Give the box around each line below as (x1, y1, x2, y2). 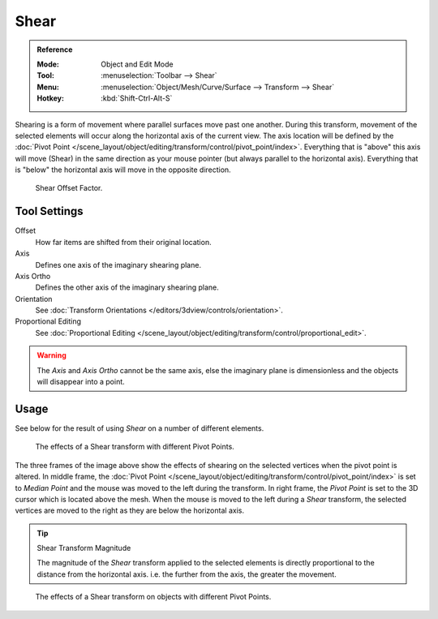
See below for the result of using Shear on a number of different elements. (15, 423, 264, 433)
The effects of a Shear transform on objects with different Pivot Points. (35, 592, 272, 602)
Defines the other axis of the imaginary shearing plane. (35, 282, 219, 292)
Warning (36, 350, 67, 360)
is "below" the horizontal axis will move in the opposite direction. (15, 165, 231, 174)
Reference (36, 45, 73, 54)
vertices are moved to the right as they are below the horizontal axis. (15, 505, 245, 515)
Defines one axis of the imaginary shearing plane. (35, 260, 202, 269)
